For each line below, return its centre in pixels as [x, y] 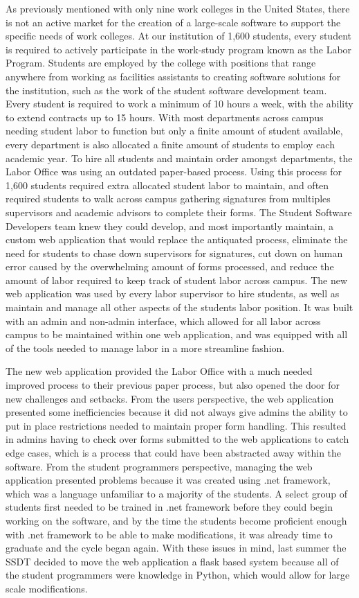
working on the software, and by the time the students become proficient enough [176, 520]
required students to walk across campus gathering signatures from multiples [168, 199]
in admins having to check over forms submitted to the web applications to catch [177, 439]
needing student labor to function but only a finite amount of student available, [174, 131]
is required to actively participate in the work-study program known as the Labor [179, 49]
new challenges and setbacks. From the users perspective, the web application [170, 398]
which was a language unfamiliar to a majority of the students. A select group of [176, 493]
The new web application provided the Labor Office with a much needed [159, 371]
